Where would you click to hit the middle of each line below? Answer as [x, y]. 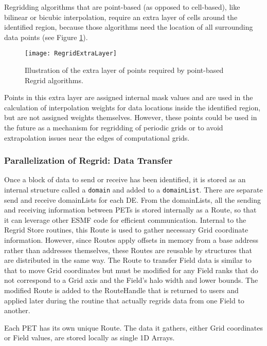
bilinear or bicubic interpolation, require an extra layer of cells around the [121, 17]
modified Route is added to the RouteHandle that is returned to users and [121, 290]
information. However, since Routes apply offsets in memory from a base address [131, 240]
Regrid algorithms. [54, 80]
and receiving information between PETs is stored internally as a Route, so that [130, 210]
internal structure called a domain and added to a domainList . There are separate [133, 189]
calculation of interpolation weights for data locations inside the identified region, [132, 107]
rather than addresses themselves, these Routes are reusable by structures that [128, 250]
